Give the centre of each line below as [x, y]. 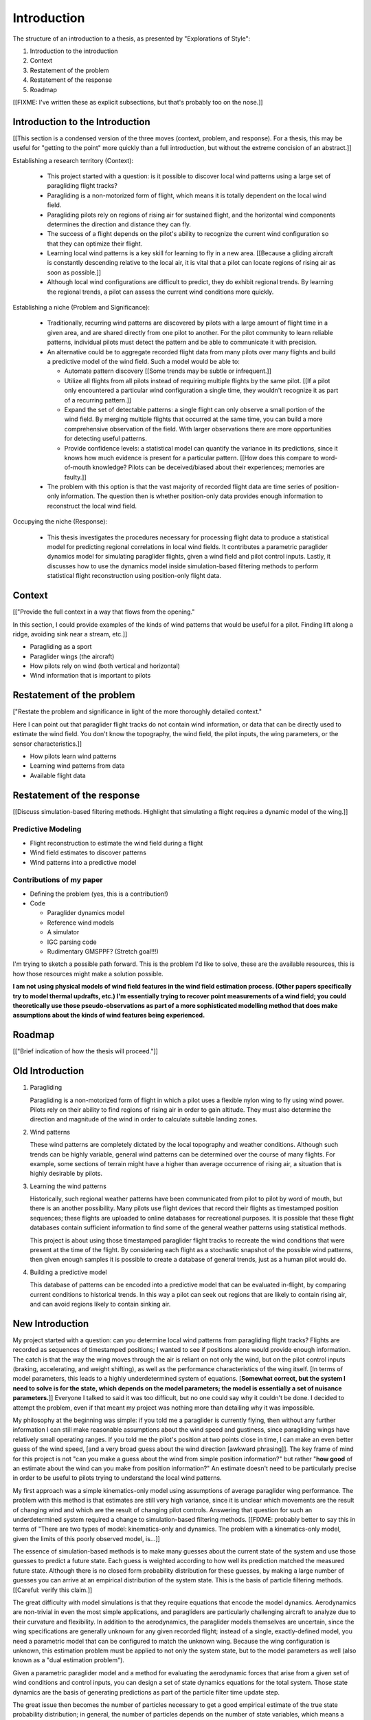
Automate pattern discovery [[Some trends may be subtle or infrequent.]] [168, 371]
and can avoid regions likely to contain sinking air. [100, 1304]
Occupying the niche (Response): [60, 522]
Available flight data [58, 775]
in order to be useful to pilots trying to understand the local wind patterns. [117, 1478]
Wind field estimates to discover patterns [88, 852]
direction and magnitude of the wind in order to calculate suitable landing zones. [144, 1119]
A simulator [63, 932]
